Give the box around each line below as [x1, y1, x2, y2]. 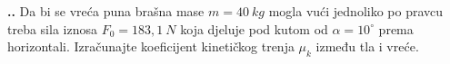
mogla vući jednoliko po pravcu [268, 2, 444, 20]
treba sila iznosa [7, 19, 97, 38]
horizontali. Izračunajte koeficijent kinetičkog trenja [7, 37, 295, 56]
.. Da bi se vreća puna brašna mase [7, 2, 205, 20]
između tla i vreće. [315, 37, 419, 56]
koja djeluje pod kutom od [180, 19, 328, 38]
